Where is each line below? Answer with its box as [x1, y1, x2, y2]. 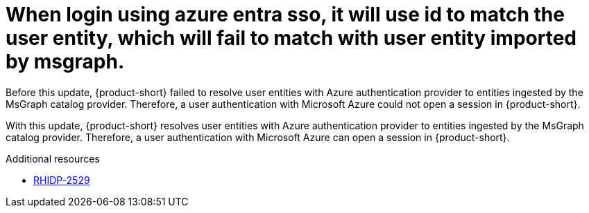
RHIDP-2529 [33, 174, 90, 186]
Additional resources [6, 152, 100, 165]
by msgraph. [6, 50, 125, 73]
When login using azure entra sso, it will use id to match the [6, 3, 565, 26]
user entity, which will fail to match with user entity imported [6, 26, 577, 50]
